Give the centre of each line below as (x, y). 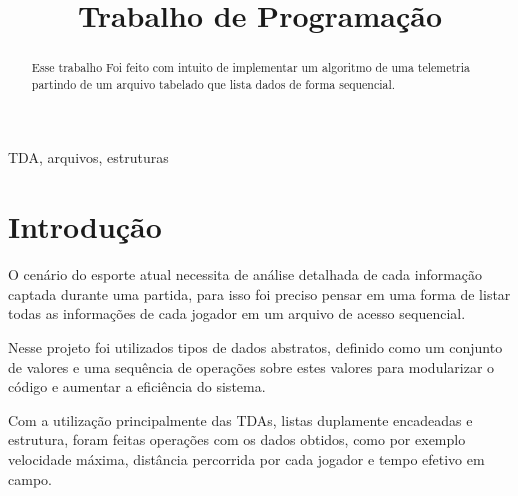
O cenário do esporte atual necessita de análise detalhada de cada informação (245, 274)
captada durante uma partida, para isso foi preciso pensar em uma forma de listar (259, 293)
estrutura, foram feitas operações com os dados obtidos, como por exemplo (237, 439)
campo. (30, 478)
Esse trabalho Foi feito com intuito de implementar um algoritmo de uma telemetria (251, 67)
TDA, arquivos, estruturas (88, 157)
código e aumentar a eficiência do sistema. (137, 386)
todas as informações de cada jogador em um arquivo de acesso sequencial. (237, 313)
